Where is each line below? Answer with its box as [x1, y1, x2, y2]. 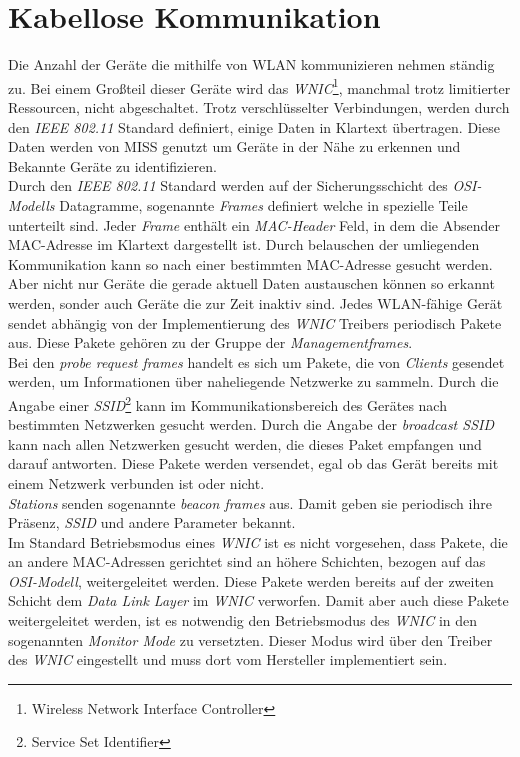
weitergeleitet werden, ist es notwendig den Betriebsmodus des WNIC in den [8, 610, 478, 631]
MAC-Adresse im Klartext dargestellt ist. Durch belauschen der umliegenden [8, 234, 480, 255]
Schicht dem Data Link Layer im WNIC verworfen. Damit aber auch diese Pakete [8, 590, 509, 611]
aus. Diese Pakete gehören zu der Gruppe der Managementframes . [8, 332, 413, 353]
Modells [8, 194, 55, 215]
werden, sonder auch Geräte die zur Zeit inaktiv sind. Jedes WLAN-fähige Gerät [8, 292, 503, 313]
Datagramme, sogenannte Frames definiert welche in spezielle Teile [59, 194, 468, 215]
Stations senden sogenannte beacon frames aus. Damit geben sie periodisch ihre [8, 492, 492, 513]
